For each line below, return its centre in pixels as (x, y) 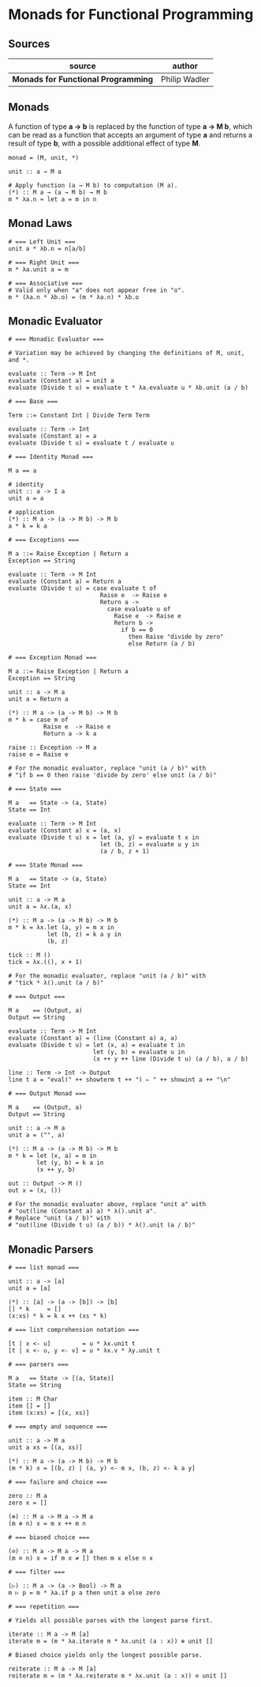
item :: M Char (33, 1399)
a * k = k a (28, 526)
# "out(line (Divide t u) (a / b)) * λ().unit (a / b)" (102, 1225)
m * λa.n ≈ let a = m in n (52, 199)
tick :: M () (30, 955)
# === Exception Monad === (52, 658)
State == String (35, 1386)
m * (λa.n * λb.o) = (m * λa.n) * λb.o (74, 297)
